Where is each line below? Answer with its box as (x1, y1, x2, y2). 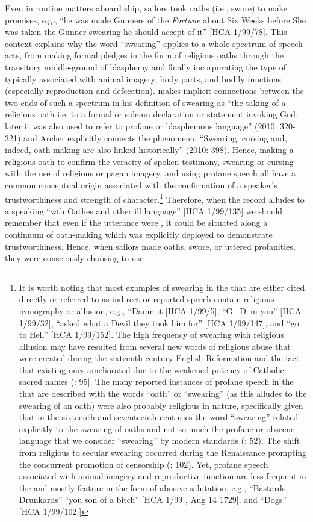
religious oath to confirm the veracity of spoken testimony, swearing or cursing (5, 155, 294, 167)
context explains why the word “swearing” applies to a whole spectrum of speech (5, 37, 303, 49)
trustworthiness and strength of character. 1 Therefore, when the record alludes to (5, 191, 305, 205)
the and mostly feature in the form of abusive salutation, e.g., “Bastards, (19, 481, 288, 494)
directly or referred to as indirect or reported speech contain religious (19, 293, 274, 305)
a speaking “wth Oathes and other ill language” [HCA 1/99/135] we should (5, 204, 283, 217)
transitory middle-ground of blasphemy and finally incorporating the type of (5, 60, 287, 73)
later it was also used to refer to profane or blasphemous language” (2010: (5, 119, 277, 132)
